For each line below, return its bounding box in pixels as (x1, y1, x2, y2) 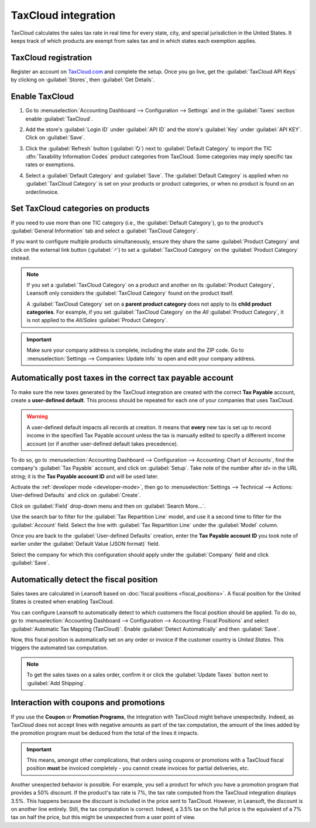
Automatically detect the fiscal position (11, 574, 158, 584)
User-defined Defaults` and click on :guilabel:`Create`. (11, 492, 142, 499)
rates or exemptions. (25, 161, 75, 168)
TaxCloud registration (11, 53, 92, 63)
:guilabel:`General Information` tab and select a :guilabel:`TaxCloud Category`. (11, 227, 199, 234)
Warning (26, 413, 48, 420)
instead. (11, 255, 30, 262)
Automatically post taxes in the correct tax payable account (11, 373, 233, 383)
